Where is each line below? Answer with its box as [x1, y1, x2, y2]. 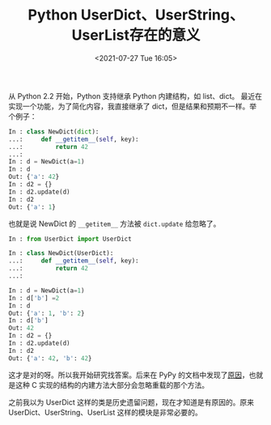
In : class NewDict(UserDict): [8, 249, 114, 257]
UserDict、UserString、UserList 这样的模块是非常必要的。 [8, 407, 202, 417]
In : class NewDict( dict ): [8, 127, 100, 136]
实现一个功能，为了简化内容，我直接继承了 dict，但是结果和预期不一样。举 [8, 101, 257, 111]
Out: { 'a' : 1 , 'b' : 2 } [8, 309, 85, 317]
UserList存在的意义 [71, 26, 201, 45]
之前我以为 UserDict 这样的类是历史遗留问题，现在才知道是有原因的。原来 [8, 397, 255, 407]
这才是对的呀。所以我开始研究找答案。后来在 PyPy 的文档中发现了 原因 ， [8, 370, 249, 380]
